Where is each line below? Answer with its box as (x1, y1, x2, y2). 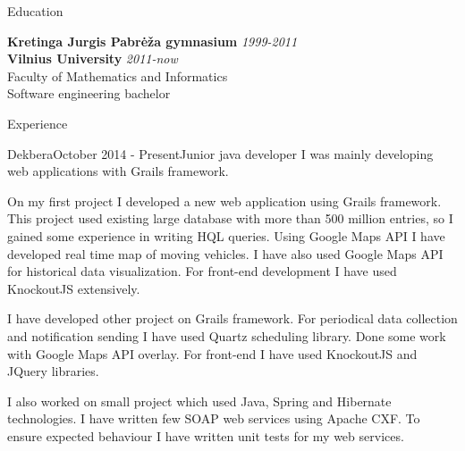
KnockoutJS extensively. (7, 279, 140, 297)
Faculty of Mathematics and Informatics (7, 66, 228, 85)
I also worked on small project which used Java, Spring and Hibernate (7, 391, 392, 410)
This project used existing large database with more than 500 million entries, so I (7, 209, 453, 228)
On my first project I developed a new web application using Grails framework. (7, 191, 442, 210)
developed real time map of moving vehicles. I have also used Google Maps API (7, 244, 444, 263)
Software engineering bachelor (7, 84, 171, 103)
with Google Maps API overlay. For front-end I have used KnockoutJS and (7, 344, 418, 363)
